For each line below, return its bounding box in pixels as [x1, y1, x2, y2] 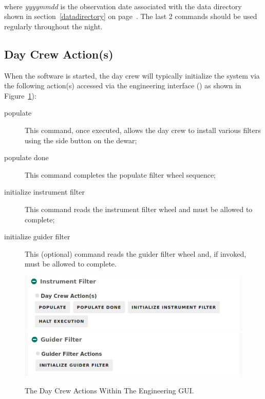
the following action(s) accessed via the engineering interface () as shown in [4, 80, 241, 91]
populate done [4, 152, 49, 163]
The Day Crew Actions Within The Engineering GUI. [25, 385, 194, 396]
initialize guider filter [4, 231, 70, 242]
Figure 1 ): [4, 90, 36, 101]
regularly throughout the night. [4, 21, 103, 31]
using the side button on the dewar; [25, 135, 137, 145]
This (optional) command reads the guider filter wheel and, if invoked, [25, 248, 247, 259]
